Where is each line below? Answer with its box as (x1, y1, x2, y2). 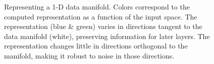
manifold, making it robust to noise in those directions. (4, 50, 175, 60)
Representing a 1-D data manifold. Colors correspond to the (4, 1, 190, 11)
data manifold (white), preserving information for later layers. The (4, 30, 210, 41)
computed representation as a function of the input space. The (4, 11, 197, 21)
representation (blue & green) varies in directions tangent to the (4, 21, 202, 31)
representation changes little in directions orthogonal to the (4, 40, 188, 51)
